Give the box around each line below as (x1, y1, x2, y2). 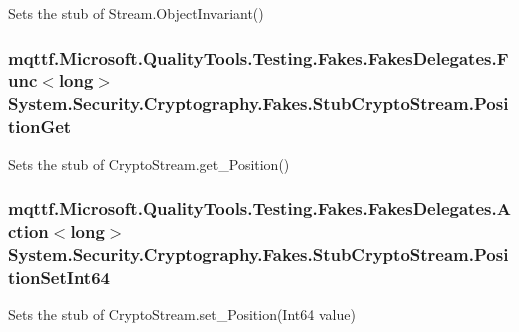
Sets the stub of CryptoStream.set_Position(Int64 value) (8, 304, 356, 325)
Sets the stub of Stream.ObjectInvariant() (8, 3, 264, 23)
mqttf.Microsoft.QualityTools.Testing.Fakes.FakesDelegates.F (8, 45, 509, 70)
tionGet (8, 114, 72, 139)
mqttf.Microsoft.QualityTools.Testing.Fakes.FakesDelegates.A (8, 196, 511, 221)
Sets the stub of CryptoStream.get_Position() (8, 153, 290, 174)
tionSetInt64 (8, 264, 110, 289)
